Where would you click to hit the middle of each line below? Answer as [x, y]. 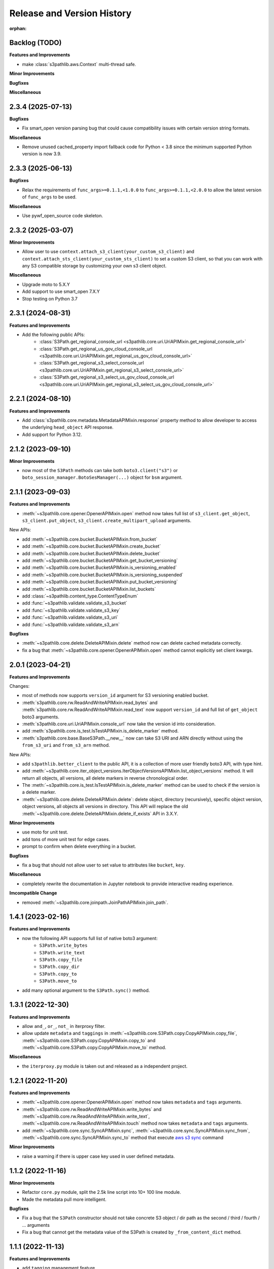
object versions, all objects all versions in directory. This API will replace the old [105, 807]
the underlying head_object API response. [68, 427]
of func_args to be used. [49, 197]
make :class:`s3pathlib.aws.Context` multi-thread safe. [79, 64]
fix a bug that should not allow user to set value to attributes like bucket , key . [104, 865]
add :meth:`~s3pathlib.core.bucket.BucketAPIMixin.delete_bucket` [91, 553]
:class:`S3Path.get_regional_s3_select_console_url [92, 363]
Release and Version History [71, 13]
